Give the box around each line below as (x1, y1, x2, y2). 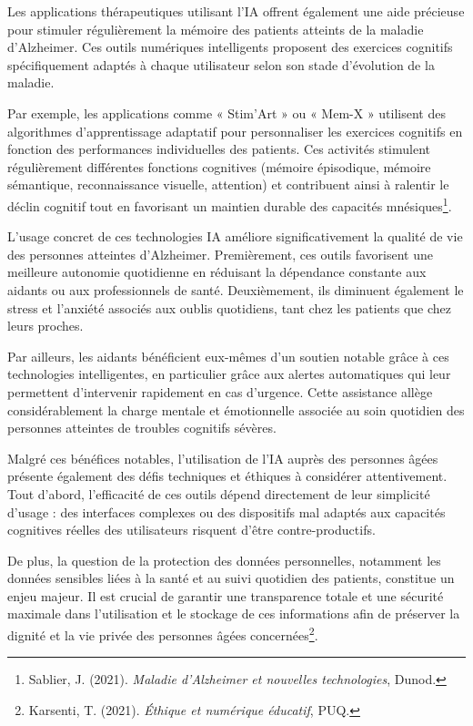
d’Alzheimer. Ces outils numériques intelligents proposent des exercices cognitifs (7, 37, 453, 56)
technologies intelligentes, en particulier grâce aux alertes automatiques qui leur (7, 364, 451, 383)
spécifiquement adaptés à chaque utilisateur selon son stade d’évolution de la (7, 55, 435, 74)
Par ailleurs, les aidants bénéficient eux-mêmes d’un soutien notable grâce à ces (7, 346, 449, 365)
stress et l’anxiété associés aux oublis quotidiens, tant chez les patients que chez (7, 298, 452, 317)
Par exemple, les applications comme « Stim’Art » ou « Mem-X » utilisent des (7, 103, 446, 122)
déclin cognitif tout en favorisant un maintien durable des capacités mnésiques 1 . (7, 193, 452, 215)
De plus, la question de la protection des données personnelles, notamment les (7, 550, 441, 569)
